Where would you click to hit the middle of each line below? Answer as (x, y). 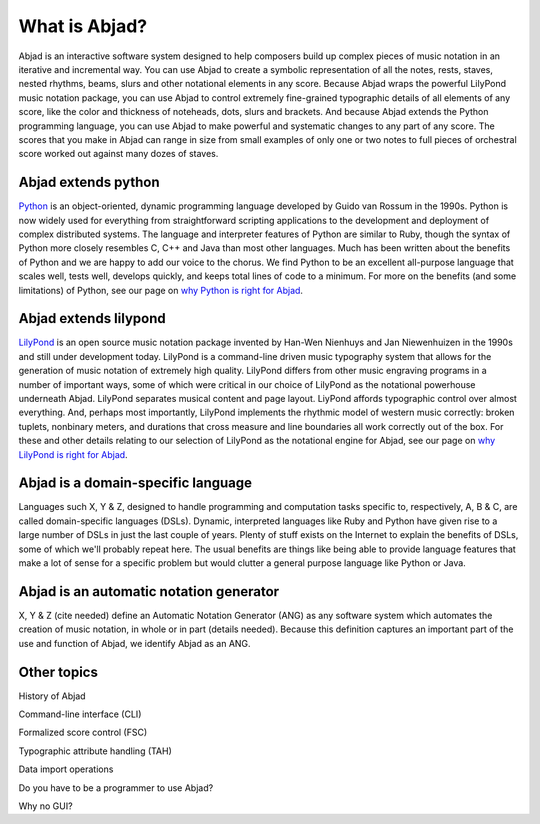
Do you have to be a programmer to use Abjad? (116, 787)
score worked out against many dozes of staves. (118, 154)
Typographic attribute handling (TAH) (95, 751)
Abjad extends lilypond (92, 318)
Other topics (58, 671)
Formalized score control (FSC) (83, 732)
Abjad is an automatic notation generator (149, 591)
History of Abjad (52, 696)
